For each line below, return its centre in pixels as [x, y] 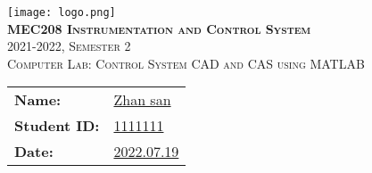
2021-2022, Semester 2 [69, 46]
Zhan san [142, 100]
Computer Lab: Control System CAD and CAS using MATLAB [186, 63]
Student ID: [57, 126]
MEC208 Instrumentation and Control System [159, 28]
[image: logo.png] [62, 12]
